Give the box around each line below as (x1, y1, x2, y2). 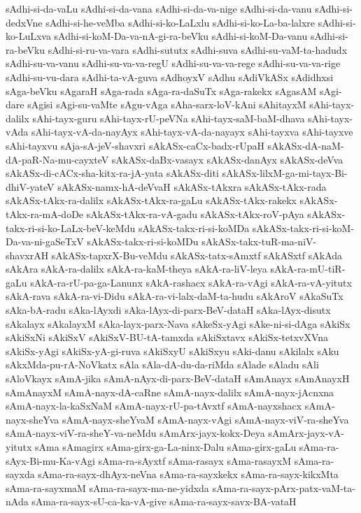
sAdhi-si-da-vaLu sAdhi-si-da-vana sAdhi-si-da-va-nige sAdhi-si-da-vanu (6, 1, 312, 15)
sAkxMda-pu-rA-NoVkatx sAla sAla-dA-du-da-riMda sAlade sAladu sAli (6, 357, 319, 372)
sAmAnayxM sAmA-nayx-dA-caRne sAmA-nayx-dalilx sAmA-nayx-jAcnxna (6, 384, 334, 399)
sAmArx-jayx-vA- (268, 426, 344, 440)
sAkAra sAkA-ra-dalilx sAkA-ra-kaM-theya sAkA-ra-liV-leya (6, 261, 267, 276)
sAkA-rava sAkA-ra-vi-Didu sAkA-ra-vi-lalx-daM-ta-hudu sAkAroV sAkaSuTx (6, 289, 344, 303)
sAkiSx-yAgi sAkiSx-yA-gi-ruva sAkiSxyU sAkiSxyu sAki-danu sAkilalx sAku (6, 343, 339, 358)
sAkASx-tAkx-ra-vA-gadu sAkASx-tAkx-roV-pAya (86, 206, 304, 221)
